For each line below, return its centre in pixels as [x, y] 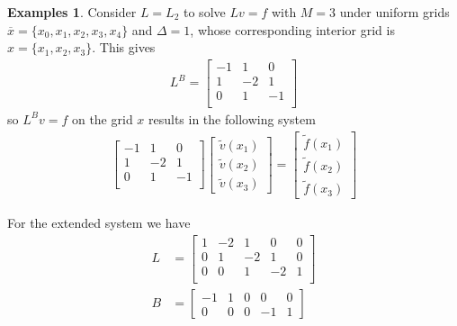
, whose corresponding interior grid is [292, 29]
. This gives [124, 47]
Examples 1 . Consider [72, 12]
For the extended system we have [99, 223]
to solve [205, 12]
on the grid [102, 118]
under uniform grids [394, 12]
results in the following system [232, 118]
